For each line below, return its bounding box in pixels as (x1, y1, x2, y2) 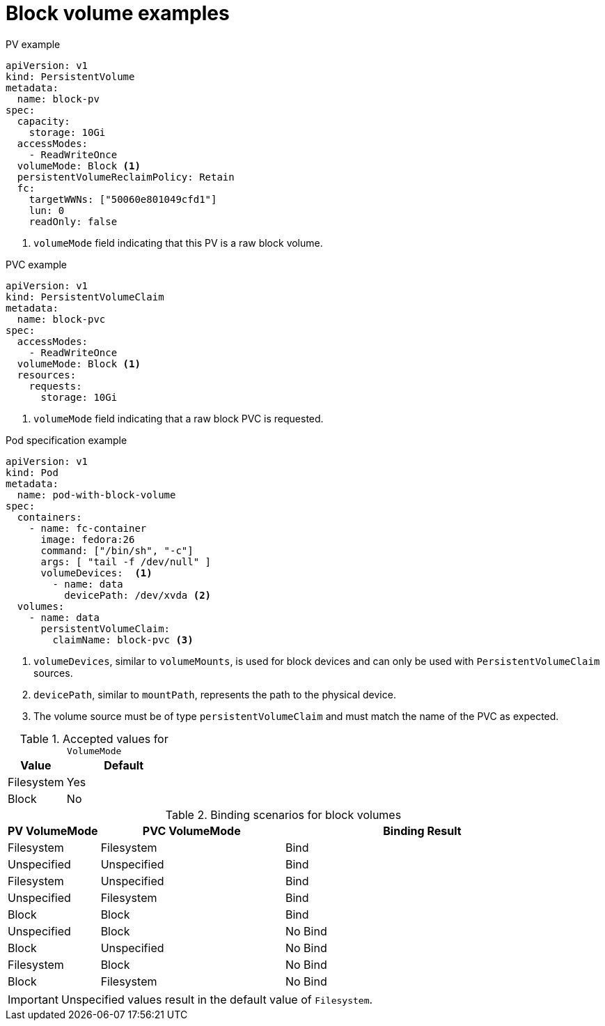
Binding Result (383, 823, 462, 838)
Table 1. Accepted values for (19, 731, 168, 746)
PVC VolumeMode (142, 823, 241, 838)
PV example (6, 38, 61, 50)
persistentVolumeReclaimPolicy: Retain (17, 171, 235, 183)
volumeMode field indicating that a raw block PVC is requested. (33, 412, 324, 424)
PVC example (6, 258, 68, 270)
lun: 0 (29, 204, 65, 216)
